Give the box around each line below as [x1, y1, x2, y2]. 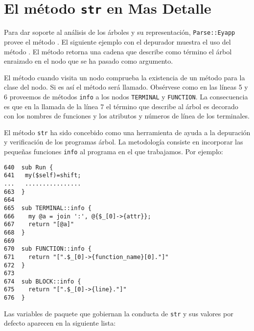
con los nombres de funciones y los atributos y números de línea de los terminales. [4, 111, 250, 121]
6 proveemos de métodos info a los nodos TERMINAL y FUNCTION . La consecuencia [4, 91, 248, 101]
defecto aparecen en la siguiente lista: [4, 318, 116, 328]
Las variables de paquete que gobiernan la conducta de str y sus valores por [4, 308, 233, 318]
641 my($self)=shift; [4, 172, 81, 179]
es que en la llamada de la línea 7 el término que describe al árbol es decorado [4, 101, 238, 111]
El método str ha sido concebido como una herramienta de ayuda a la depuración [4, 127, 251, 137]
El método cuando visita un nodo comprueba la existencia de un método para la [4, 72, 245, 82]
